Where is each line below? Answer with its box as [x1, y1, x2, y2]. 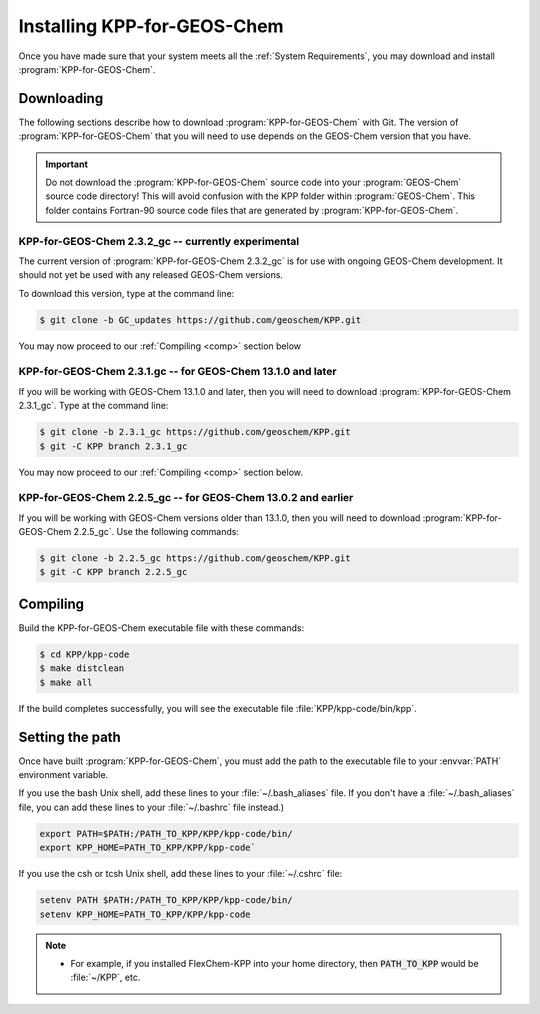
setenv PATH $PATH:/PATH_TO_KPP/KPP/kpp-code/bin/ [39, 895, 294, 906]
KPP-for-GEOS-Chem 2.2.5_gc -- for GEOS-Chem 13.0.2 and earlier [18, 491, 354, 505]
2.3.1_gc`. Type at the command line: [18, 400, 169, 412]
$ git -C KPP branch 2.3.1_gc [39, 440, 188, 452]
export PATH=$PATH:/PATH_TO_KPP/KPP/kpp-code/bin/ [39, 828, 294, 839]
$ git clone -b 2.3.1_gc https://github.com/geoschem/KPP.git [39, 426, 351, 438]
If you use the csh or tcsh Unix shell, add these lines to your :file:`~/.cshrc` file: [18, 868, 343, 880]
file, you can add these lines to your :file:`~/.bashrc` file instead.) [18, 801, 285, 813]
